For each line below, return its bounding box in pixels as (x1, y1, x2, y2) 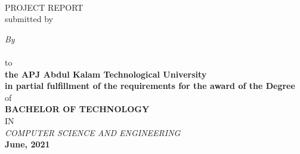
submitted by (5, 13, 53, 25)
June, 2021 (5, 138, 50, 150)
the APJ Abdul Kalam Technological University (5, 67, 207, 80)
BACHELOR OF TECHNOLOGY (5, 103, 150, 115)
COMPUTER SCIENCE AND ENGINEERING (5, 126, 181, 138)
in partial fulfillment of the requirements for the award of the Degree (5, 79, 295, 92)
